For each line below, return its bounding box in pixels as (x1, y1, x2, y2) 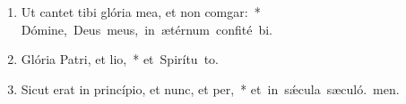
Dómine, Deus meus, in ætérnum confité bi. (21, 20, 273, 38)
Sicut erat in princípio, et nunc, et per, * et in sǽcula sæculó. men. (21, 79, 400, 98)
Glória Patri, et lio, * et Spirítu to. (21, 50, 219, 68)
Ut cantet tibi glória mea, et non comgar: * (21, 3, 261, 20)
